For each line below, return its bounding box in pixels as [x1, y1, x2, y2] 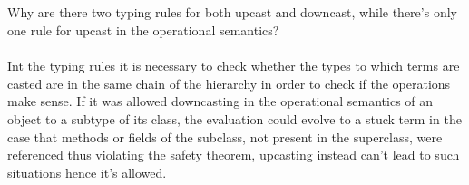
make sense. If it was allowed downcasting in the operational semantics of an [7, 92, 434, 111]
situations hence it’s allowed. [7, 162, 167, 181]
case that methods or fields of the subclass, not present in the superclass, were [7, 127, 443, 146]
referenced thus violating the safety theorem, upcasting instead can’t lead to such [7, 145, 460, 164]
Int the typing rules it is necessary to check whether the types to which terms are [7, 56, 460, 75]
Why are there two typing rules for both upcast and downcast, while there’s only [7, 3, 457, 22]
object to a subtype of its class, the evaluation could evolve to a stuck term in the [7, 109, 462, 128]
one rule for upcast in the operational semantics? [7, 20, 279, 39]
